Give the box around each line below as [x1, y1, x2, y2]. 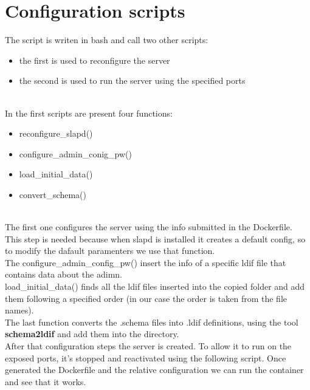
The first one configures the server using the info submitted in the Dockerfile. [5, 221, 292, 233]
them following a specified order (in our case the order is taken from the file [5, 292, 288, 304]
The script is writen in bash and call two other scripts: [5, 33, 208, 46]
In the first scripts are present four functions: [5, 106, 173, 119]
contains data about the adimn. [5, 268, 122, 281]
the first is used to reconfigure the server [19, 53, 170, 66]
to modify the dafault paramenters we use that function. [5, 244, 215, 257]
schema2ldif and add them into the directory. [5, 327, 179, 340]
